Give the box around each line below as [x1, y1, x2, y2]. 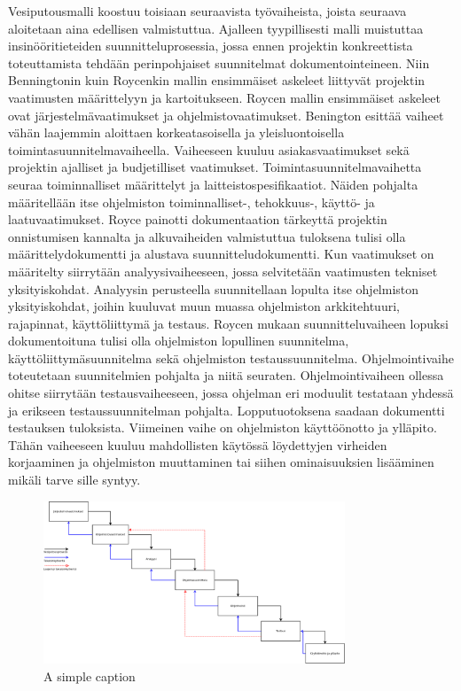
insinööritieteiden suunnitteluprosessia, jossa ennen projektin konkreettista [8, 36, 413, 55]
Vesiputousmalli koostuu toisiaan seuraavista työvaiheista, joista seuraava [8, 2, 407, 19]
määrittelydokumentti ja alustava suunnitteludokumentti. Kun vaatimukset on [8, 245, 434, 263]
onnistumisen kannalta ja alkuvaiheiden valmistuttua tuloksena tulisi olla [8, 227, 406, 245]
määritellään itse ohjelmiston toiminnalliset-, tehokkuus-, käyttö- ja [8, 192, 375, 211]
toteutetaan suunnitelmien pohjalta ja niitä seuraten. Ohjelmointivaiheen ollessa [8, 366, 444, 384]
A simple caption [43, 666, 136, 685]
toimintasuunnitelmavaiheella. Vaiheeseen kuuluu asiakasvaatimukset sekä [8, 140, 410, 159]
